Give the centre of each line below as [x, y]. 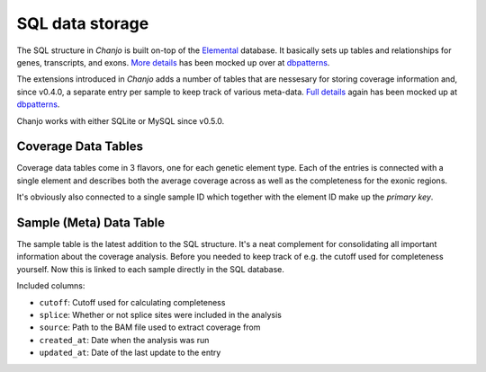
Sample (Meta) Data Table [91, 223]
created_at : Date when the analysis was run [124, 340]
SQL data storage [83, 23]
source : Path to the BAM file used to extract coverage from [150, 327]
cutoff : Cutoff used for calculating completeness [132, 302]
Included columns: [51, 286]
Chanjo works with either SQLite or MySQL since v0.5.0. [121, 120]
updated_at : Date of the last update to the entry [130, 353]
